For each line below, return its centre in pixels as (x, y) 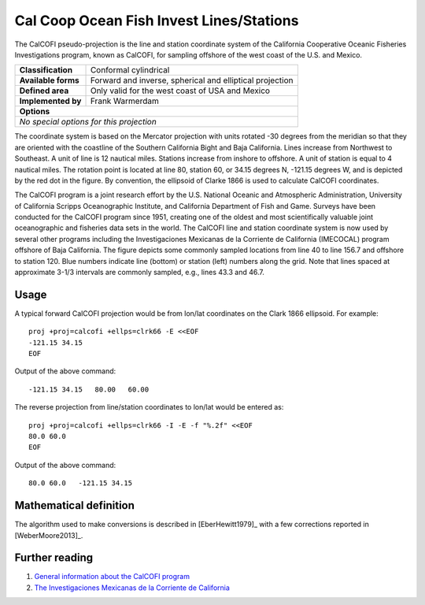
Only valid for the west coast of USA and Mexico (180, 91)
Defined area (44, 91)
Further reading (54, 558)
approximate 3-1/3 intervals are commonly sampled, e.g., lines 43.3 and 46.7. (140, 273)
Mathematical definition (75, 505)
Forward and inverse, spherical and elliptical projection (192, 80)
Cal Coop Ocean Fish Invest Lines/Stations (157, 20)
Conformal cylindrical (130, 70)
